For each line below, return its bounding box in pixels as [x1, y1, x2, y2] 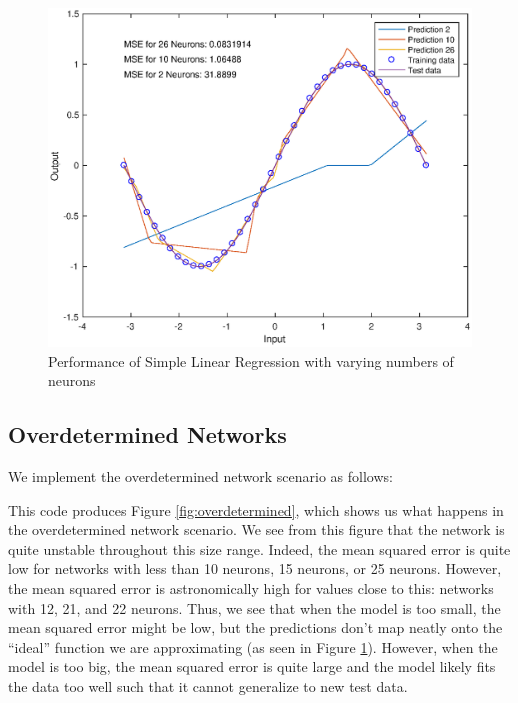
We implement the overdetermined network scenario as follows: [8, 466, 393, 487]
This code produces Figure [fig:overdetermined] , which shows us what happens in [8, 499, 504, 520]
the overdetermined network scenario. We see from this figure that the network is [8, 519, 505, 540]
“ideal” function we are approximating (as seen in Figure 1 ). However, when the [8, 636, 498, 657]
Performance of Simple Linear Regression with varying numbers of [48, 350, 454, 371]
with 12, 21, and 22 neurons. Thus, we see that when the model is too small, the [8, 597, 501, 618]
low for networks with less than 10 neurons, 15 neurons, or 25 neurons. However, [8, 558, 502, 579]
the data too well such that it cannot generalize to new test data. [8, 676, 408, 697]
